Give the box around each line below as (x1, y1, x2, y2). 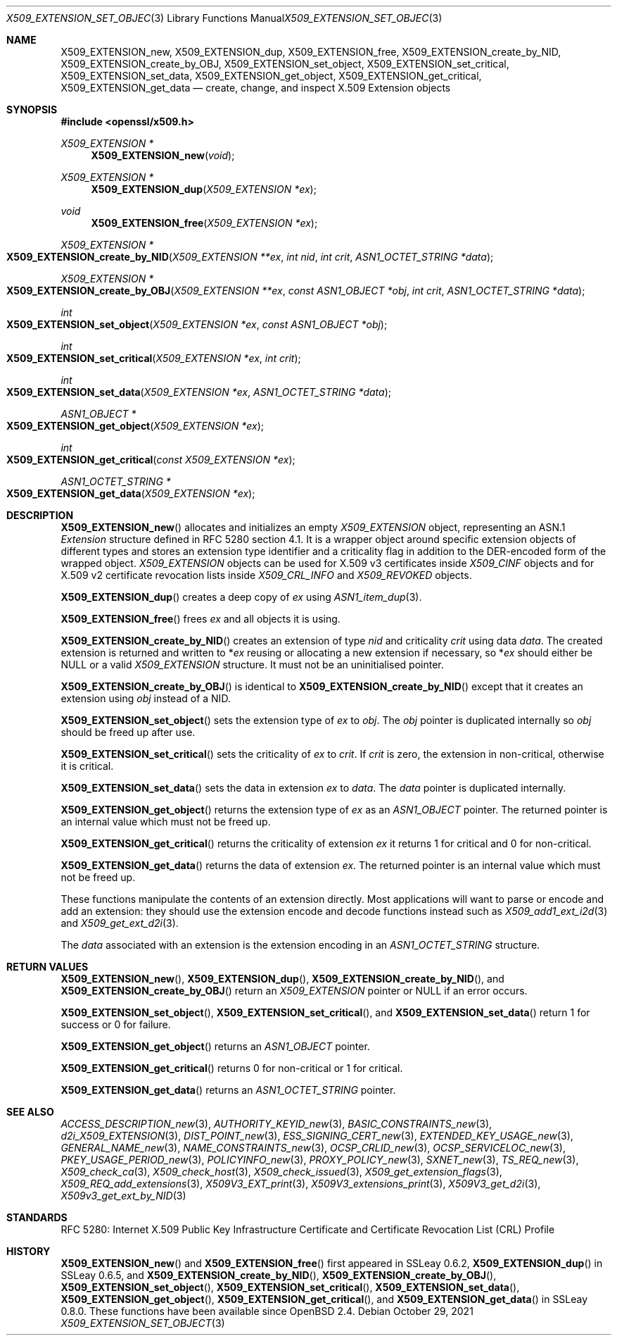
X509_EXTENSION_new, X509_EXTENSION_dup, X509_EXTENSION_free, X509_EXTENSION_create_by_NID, (61, 46, 561, 58)
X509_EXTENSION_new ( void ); (91, 149, 235, 161)
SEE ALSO (6, 1106, 54, 1118)
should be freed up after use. (61, 726, 196, 738)
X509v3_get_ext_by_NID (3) (61, 1190, 186, 1202)
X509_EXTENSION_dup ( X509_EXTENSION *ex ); (91, 183, 317, 195)
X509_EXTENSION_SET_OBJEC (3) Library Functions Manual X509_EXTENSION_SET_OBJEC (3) (6, 12, 443, 24)
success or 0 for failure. (61, 1018, 171, 1030)
